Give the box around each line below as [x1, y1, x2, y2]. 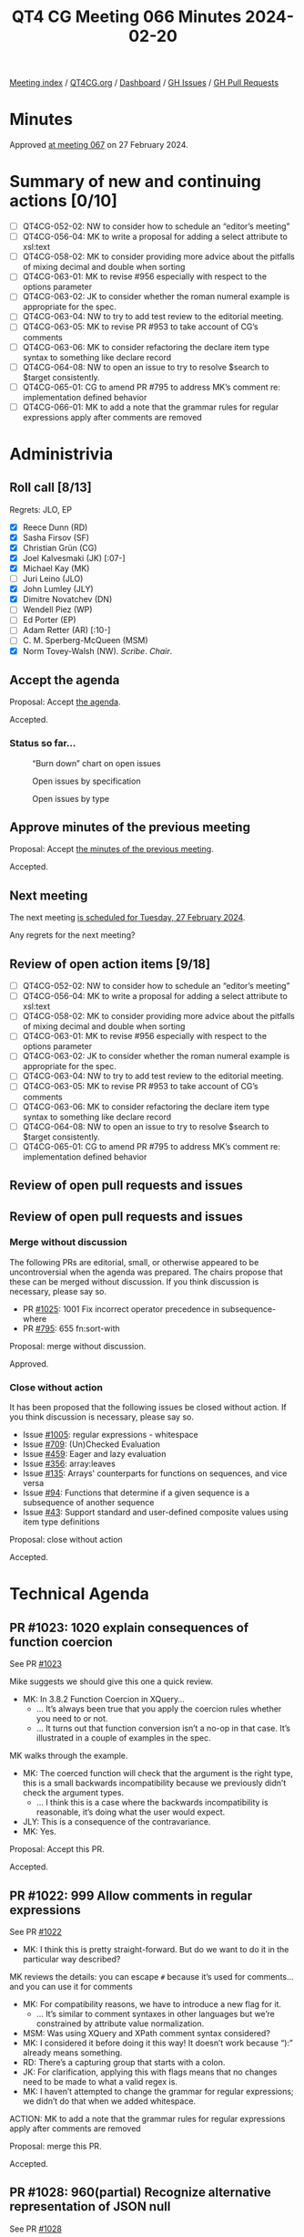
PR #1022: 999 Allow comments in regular [9, 1888, 253, 1903]
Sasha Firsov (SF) [22, 532, 89, 543]
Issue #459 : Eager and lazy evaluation [22, 1449, 167, 1460]
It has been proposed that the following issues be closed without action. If [9, 1402, 287, 1413]
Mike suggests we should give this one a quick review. [9, 1676, 214, 1687]
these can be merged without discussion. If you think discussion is [9, 1275, 259, 1287]
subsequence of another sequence [22, 1497, 155, 1508]
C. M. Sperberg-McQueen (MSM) [22, 635, 148, 646]
